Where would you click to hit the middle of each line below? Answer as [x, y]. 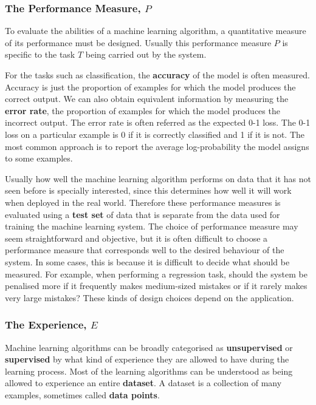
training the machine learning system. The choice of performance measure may [152, 226]
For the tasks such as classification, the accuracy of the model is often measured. [157, 75]
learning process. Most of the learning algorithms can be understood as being [149, 371]
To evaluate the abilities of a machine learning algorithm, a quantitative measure [156, 31]
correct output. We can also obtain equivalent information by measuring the [147, 99]
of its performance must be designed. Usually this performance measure [138, 42]
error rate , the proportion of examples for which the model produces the [143, 110]
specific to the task [40, 54]
